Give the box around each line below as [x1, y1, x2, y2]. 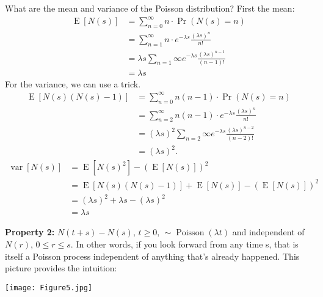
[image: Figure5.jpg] [5, 283, 93, 292]
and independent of [232, 226, 305, 238]
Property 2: [5, 226, 55, 238]
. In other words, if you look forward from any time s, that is [70, 237, 299, 250]
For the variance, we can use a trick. [5, 77, 141, 90]
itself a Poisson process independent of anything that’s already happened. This [5, 249, 300, 262]
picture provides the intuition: [5, 262, 117, 274]
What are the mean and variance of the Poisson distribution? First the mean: [5, 2, 295, 14]
